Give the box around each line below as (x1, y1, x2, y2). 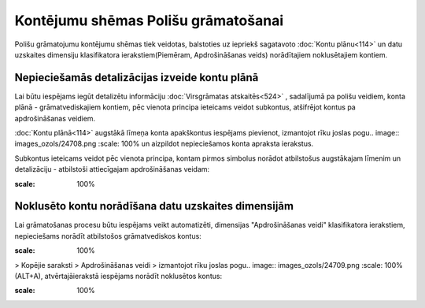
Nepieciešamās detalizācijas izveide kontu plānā (14, 71, 259, 84)
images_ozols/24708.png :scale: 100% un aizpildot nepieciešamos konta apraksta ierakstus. (14, 139, 314, 149)
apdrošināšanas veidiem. (14, 113, 96, 123)
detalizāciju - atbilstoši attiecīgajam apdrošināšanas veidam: (14, 165, 210, 174)
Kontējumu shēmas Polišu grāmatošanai (14, 12, 283, 29)
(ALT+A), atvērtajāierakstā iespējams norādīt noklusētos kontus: (14, 272, 223, 281)
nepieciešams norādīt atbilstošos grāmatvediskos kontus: (14, 231, 202, 240)
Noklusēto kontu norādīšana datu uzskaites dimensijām (14, 199, 294, 213)
